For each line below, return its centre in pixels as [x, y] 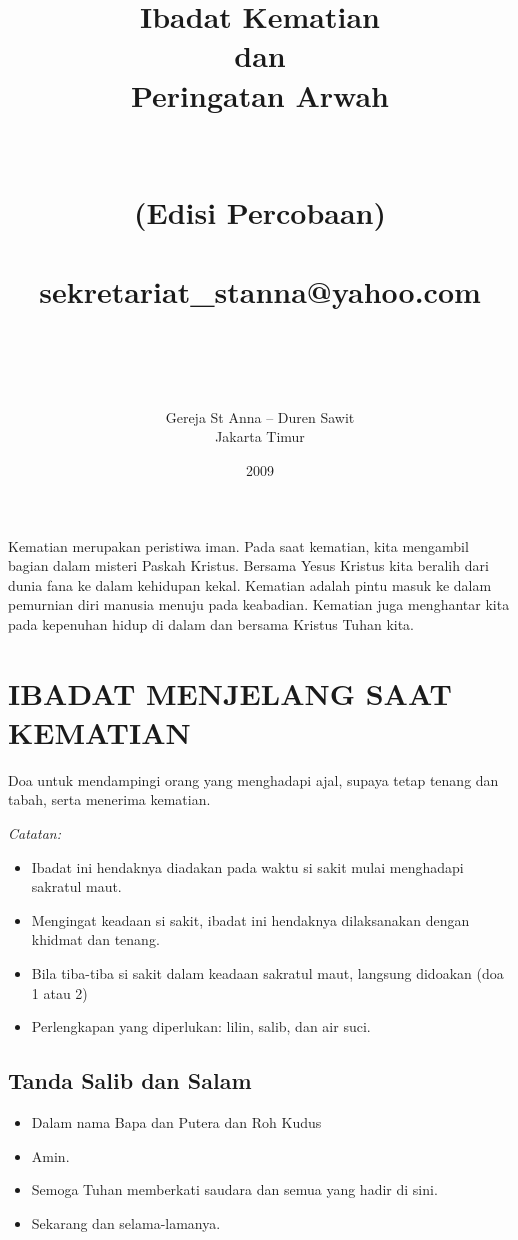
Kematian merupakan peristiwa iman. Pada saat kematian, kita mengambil [238, 545]
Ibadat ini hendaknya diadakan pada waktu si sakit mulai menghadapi [247, 866]
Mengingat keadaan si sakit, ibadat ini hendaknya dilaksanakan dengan [250, 919]
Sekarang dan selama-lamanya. [126, 1222]
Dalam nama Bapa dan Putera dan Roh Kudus [176, 1122]
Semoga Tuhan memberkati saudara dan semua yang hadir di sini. [234, 1189]
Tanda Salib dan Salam [130, 1080]
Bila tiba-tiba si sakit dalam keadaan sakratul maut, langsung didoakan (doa [267, 973]
